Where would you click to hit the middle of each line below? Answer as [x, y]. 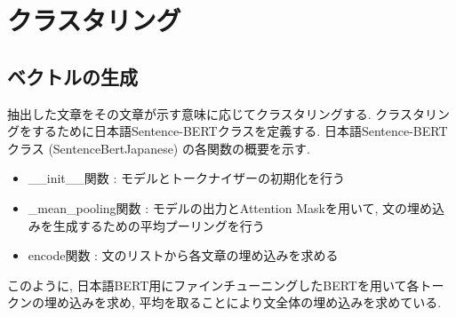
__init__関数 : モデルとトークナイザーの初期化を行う [187, 178]
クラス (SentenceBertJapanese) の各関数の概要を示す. [159, 148]
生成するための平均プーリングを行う [159, 225]
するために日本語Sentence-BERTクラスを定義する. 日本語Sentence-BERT [240, 131]
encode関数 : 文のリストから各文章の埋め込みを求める [183, 255]
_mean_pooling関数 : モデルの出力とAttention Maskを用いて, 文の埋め [230, 207]
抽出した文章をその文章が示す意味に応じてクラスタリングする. [189, 113]
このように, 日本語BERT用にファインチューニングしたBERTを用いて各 [213, 285]
